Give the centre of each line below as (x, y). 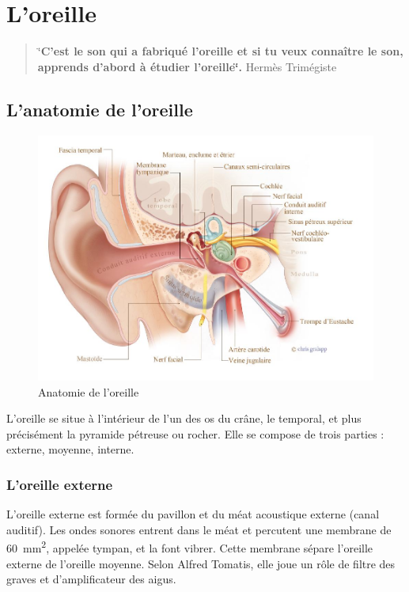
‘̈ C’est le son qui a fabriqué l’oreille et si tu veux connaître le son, (220, 51)
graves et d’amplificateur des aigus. (91, 579)
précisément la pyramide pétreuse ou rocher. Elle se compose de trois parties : (195, 433)
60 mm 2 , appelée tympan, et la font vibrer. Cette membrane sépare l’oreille (190, 547)
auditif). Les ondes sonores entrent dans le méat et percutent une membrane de (199, 529)
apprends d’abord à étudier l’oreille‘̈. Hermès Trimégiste (187, 66)
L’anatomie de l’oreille (100, 109)
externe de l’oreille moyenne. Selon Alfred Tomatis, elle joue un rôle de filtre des (201, 563)
